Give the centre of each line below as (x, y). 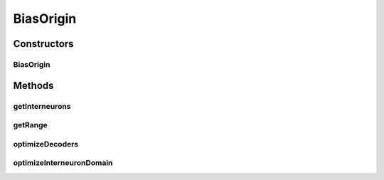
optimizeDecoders (46, 144)
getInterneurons (42, 106)
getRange (30, 125)
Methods (33, 85)
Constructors (43, 44)
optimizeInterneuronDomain (63, 163)
